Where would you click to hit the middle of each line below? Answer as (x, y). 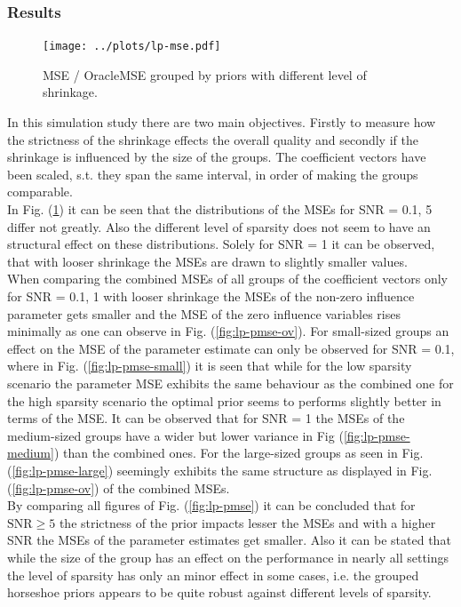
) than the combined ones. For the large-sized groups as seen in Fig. (238, 453)
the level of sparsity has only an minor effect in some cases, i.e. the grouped (213, 575)
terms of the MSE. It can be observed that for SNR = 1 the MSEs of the (206, 418)
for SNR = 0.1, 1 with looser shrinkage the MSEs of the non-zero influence (211, 296)
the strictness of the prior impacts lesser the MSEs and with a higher (247, 522)
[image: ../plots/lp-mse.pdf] (132, 47)
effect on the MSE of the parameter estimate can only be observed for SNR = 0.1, (231, 348)
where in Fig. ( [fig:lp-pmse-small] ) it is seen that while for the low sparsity (210, 366)
